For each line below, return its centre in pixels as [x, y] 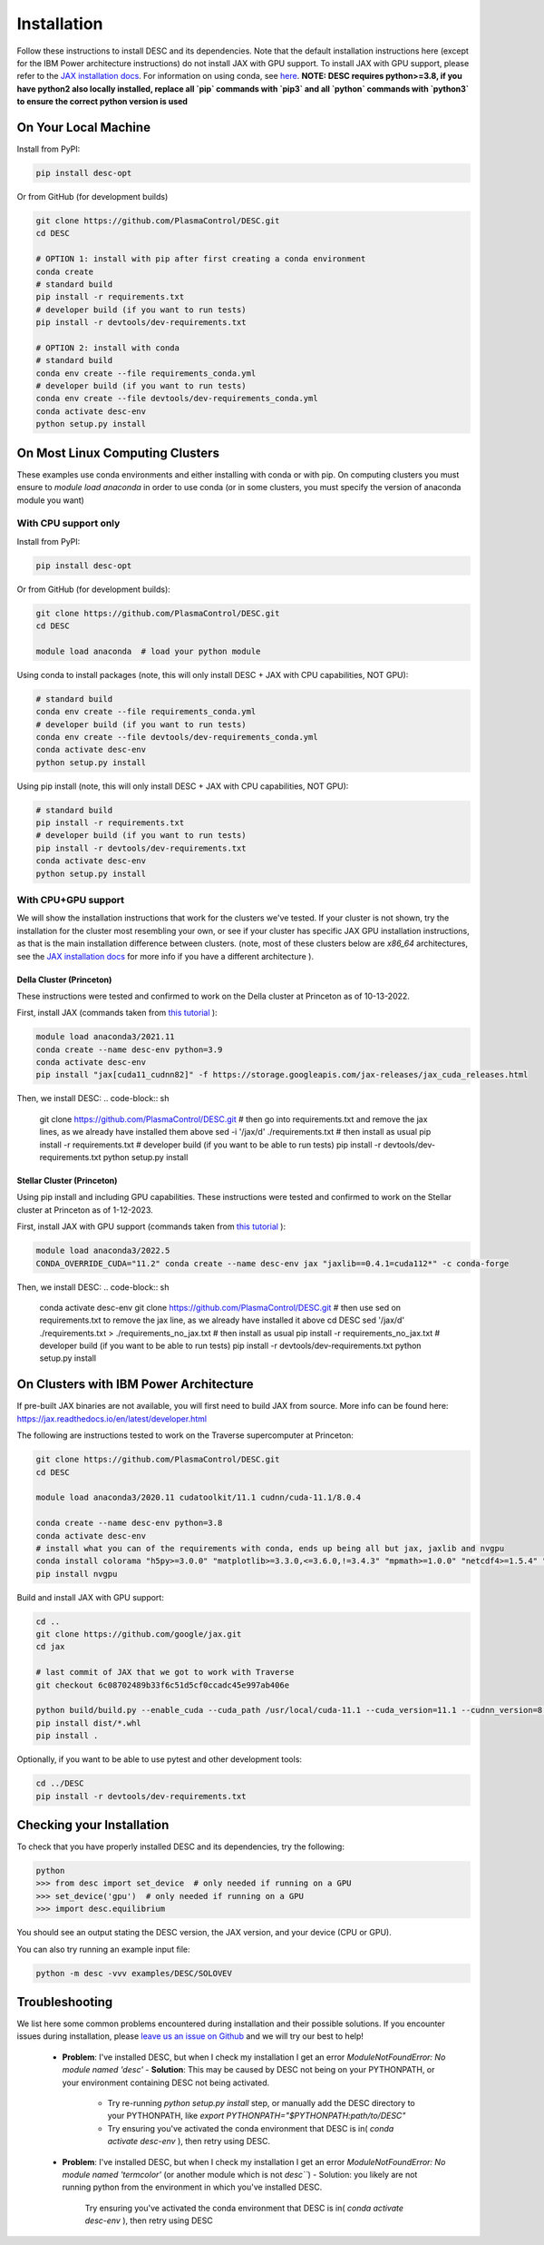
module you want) [51, 500]
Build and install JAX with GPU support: [91, 1597]
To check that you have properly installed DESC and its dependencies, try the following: [180, 1846]
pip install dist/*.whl [89, 1723]
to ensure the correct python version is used [102, 102]
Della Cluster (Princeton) [64, 980]
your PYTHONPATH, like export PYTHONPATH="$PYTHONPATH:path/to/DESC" [257, 2116]
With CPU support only [68, 524]
